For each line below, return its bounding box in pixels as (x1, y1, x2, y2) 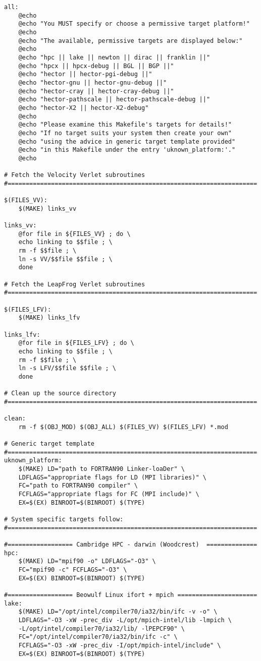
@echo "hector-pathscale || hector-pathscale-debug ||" (18, 96, 211, 103)
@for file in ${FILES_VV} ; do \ (18, 230, 131, 237)
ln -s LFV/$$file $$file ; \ (18, 365, 116, 372)
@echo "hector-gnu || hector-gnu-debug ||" (18, 79, 167, 86)
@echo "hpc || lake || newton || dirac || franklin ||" (18, 53, 211, 61)
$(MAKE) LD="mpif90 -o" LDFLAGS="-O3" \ (18, 558, 156, 565)
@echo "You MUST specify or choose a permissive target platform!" (18, 20, 250, 28)
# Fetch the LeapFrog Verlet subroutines (4, 280, 145, 288)
